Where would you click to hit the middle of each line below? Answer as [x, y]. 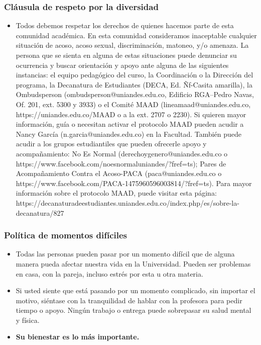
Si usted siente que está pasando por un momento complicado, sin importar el [136, 290]
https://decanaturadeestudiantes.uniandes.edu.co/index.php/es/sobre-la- [127, 202]
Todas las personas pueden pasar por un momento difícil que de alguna [125, 254]
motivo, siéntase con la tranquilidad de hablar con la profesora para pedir [129, 300]
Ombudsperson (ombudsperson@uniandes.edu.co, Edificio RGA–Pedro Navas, [135, 94]
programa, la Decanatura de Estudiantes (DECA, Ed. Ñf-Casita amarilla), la [134, 84]
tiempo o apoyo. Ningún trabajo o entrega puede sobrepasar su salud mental [134, 310]
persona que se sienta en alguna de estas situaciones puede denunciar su [126, 55]
